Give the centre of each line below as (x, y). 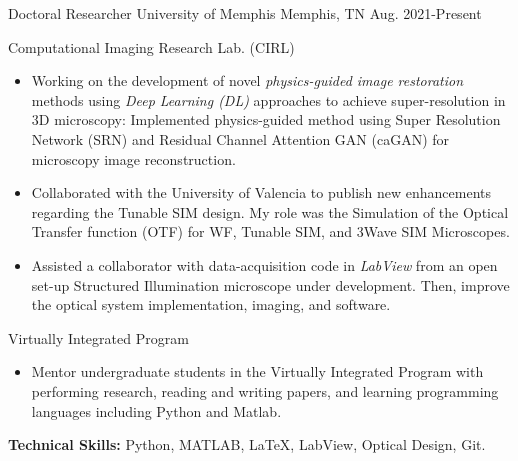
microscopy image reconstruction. (133, 158)
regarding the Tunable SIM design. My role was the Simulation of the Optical (270, 211)
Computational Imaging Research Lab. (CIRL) (151, 46)
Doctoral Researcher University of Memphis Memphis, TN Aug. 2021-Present (245, 13)
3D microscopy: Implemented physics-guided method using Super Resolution (266, 119)
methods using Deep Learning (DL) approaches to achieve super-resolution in (268, 99)
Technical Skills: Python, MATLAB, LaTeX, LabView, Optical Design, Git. (247, 444)
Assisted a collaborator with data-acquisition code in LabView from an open (264, 264)
